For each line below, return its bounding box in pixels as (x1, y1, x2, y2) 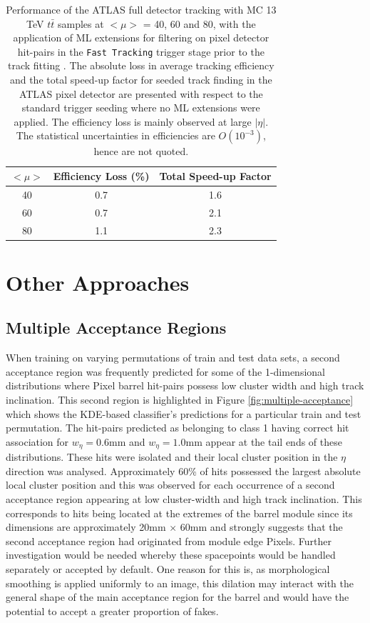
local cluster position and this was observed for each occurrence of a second (6, 477, 335, 492)
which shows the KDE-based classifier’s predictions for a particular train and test (6, 406, 361, 421)
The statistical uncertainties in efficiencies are (16, 128, 215, 143)
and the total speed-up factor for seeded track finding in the (9, 72, 272, 87)
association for (6, 434, 69, 449)
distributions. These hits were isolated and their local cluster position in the (6, 449, 338, 464)
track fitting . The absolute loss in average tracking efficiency (8, 58, 274, 73)
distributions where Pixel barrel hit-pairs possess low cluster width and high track (6, 378, 364, 393)
